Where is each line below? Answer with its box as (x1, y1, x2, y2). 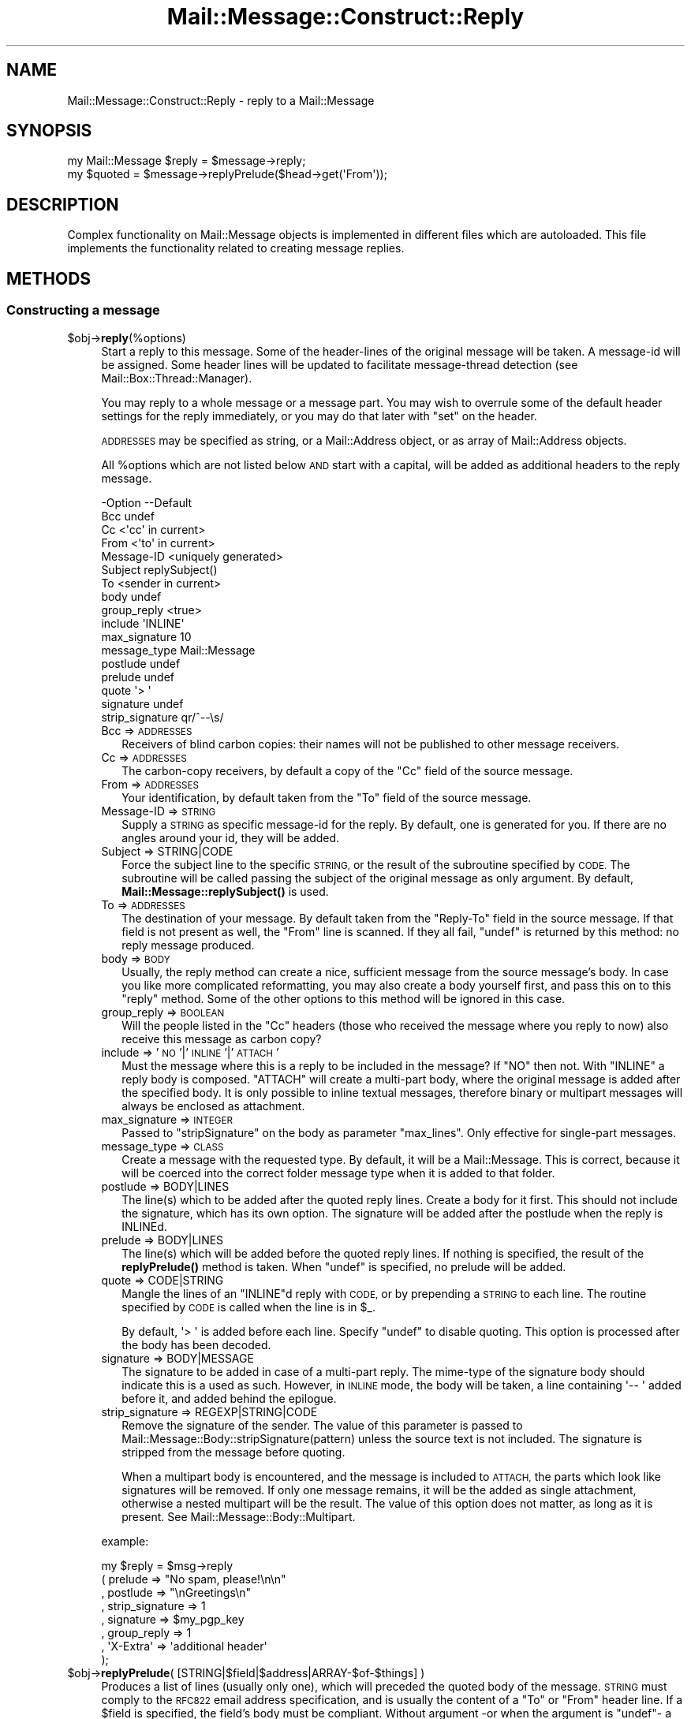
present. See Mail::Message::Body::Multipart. (121, 1509, 356, 1523)
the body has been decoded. (121, 1337, 271, 1352)
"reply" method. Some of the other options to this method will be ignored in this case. (121, 991, 566, 1005)
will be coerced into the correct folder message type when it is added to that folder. (121, 1165, 555, 1180)
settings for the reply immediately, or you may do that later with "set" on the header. (101, 408, 537, 423)
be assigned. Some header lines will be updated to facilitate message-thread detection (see (101, 357, 578, 371)
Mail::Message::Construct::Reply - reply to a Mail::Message (67, 93, 375, 107)
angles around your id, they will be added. (121, 830, 340, 845)
